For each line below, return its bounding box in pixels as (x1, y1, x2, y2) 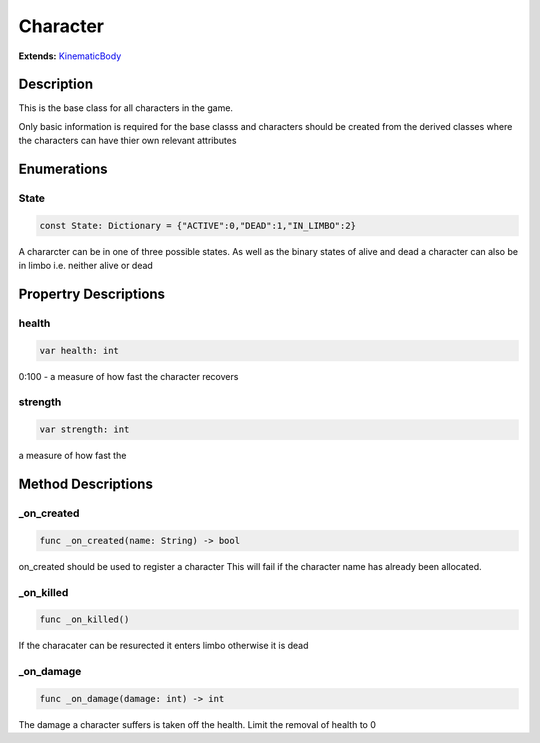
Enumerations (18, 161, 109, 178)
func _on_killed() (39, 614, 130, 625)
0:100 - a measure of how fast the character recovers (18, 370, 239, 382)
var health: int (39, 345, 120, 356)
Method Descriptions (18, 476, 154, 493)
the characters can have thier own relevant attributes (18, 135, 237, 147)
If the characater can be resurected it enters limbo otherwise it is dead (18, 640, 309, 652)
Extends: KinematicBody (18, 50, 122, 62)
